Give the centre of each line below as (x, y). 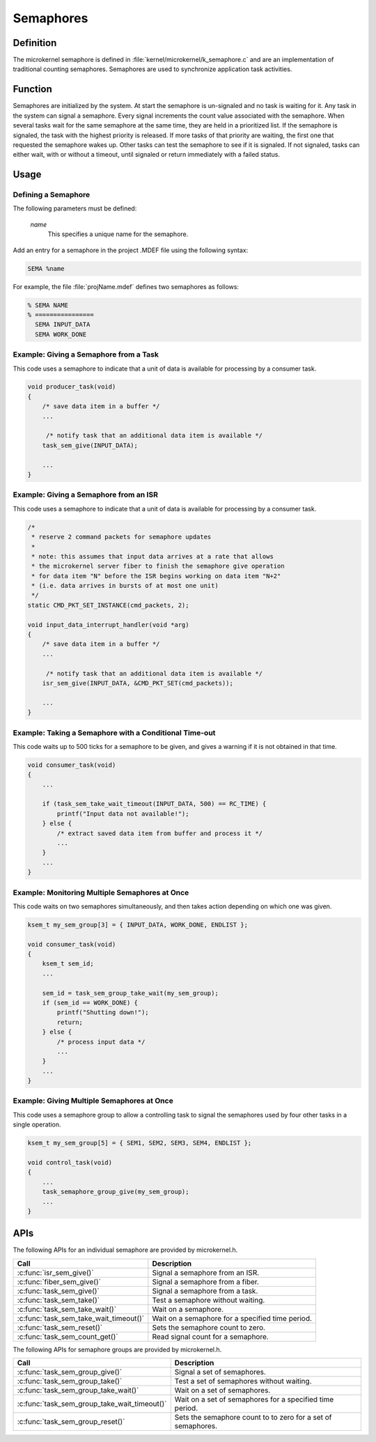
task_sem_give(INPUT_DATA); (90, 445)
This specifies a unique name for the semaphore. (118, 234)
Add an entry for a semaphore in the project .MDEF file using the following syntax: (131, 250)
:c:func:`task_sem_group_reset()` (71, 1422)
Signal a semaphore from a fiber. (205, 1282)
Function (32, 90)
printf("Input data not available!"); (123, 814)
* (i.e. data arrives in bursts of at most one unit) (125, 586)
